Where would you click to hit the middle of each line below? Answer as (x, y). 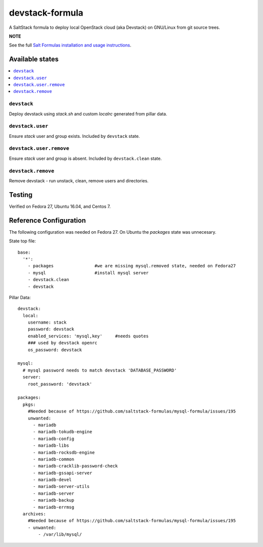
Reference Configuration (47, 220)
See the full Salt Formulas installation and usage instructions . (70, 45)
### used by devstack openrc (62, 343)
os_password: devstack (55, 350)
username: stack (47, 322)
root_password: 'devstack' (60, 384)
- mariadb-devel (52, 480)
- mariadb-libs (51, 446)
